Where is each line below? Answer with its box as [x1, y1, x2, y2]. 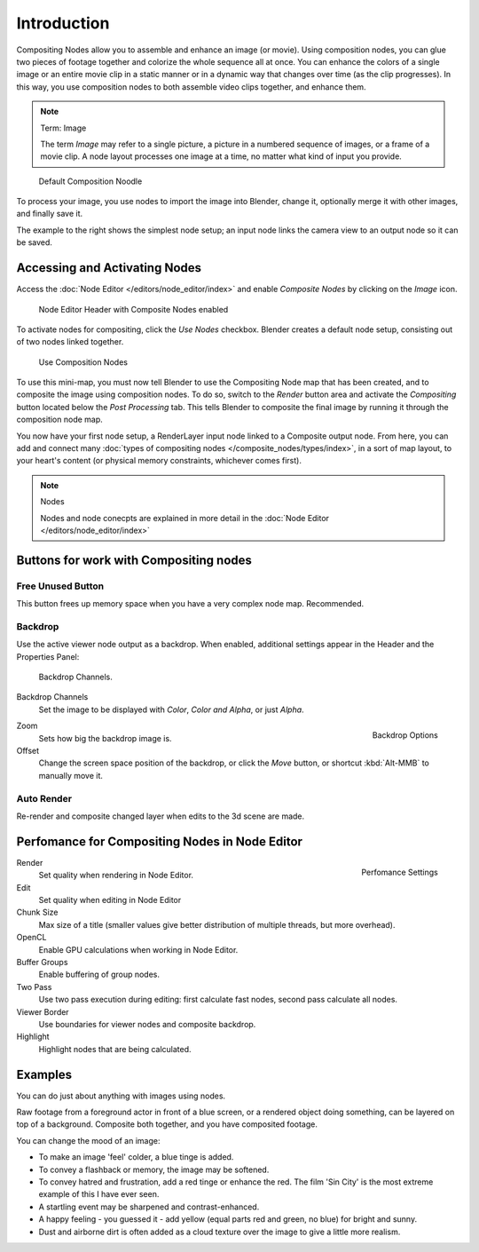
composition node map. [16, 414, 104, 425]
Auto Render [16, 792, 73, 804]
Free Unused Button [16, 580, 105, 592]
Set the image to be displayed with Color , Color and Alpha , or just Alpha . [38, 704, 305, 715]
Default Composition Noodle [38, 176, 143, 186]
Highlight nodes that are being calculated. [38, 1043, 192, 1054]
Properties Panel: [16, 651, 80, 662]
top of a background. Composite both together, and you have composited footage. [16, 1119, 318, 1129]
